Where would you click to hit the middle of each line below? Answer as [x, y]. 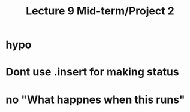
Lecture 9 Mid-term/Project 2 [100, 11]
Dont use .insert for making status [92, 72]
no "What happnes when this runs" [95, 99]
